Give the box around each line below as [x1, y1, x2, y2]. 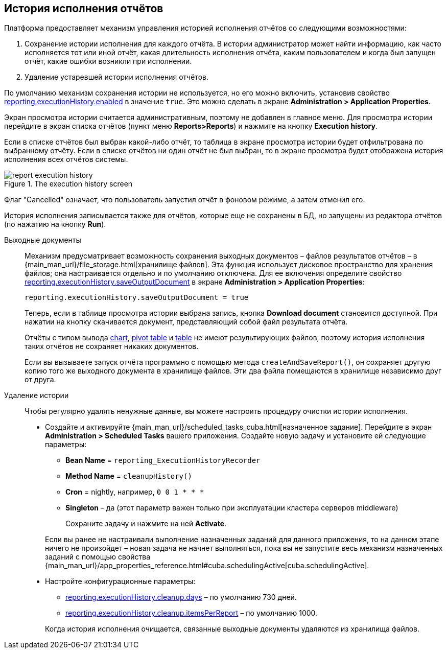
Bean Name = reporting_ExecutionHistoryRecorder [65, 456, 261, 465]
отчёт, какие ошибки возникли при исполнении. [25, 57, 192, 66]
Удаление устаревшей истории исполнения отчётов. [25, 73, 208, 82]
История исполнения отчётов [4, 2, 163, 15]
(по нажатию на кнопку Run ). [4, 220, 106, 229]
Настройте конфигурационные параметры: [45, 577, 196, 586]
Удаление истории [4, 391, 69, 400]
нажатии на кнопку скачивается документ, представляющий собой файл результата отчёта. [25, 317, 348, 327]
